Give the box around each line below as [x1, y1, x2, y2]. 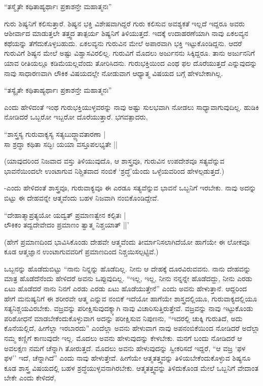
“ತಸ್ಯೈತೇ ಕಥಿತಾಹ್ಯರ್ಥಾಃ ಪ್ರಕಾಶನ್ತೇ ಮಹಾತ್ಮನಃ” [4, 85, 112, 95]
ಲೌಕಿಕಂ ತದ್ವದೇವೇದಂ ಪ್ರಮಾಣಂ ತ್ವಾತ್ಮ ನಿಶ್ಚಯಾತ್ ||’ [4, 219, 129, 230]
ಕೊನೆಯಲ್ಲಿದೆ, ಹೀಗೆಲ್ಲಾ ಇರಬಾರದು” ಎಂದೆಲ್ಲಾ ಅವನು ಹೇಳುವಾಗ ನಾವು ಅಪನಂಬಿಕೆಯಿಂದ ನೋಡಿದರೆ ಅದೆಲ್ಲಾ [4, 323, 259, 333]
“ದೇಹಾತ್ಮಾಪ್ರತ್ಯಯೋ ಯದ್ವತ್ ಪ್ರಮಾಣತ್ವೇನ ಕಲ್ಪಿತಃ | [4, 209, 126, 220]
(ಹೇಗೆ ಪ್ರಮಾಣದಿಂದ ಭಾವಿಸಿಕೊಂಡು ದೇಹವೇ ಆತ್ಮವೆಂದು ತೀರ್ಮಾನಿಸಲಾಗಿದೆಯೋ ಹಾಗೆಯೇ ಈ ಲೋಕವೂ [4, 236, 250, 247]
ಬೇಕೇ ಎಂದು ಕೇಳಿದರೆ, [4, 372, 56, 383]
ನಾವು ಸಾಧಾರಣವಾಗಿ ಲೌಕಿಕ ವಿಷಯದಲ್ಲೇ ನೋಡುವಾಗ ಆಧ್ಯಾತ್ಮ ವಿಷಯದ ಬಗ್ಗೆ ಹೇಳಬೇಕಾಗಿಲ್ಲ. [4, 67, 223, 78]
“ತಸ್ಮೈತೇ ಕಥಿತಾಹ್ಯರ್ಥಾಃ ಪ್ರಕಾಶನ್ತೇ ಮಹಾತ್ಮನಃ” [4, 1, 112, 11]
